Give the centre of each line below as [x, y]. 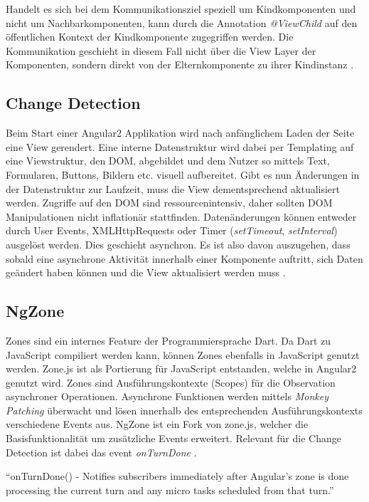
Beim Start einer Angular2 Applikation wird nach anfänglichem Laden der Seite [180, 133]
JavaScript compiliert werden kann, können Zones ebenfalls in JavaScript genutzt [183, 354]
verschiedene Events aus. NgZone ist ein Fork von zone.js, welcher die [157, 424]
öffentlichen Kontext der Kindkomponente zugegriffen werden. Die [150, 37]
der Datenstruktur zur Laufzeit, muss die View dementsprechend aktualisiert [173, 188]
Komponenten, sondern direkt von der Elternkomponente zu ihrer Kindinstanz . [180, 64]
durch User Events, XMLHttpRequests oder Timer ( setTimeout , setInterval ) [172, 230]
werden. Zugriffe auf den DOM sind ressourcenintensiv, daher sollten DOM [169, 203]
